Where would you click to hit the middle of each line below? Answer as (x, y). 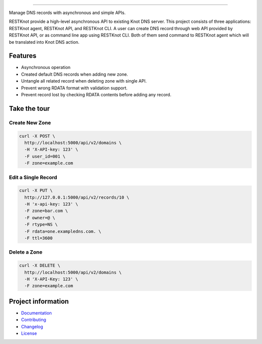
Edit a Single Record (33, 177)
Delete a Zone (26, 252)
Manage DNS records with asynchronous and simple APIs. (67, 13)
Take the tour (30, 109)
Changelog (32, 327)
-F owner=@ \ (40, 218)
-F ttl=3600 (39, 238)
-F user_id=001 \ (45, 156)
